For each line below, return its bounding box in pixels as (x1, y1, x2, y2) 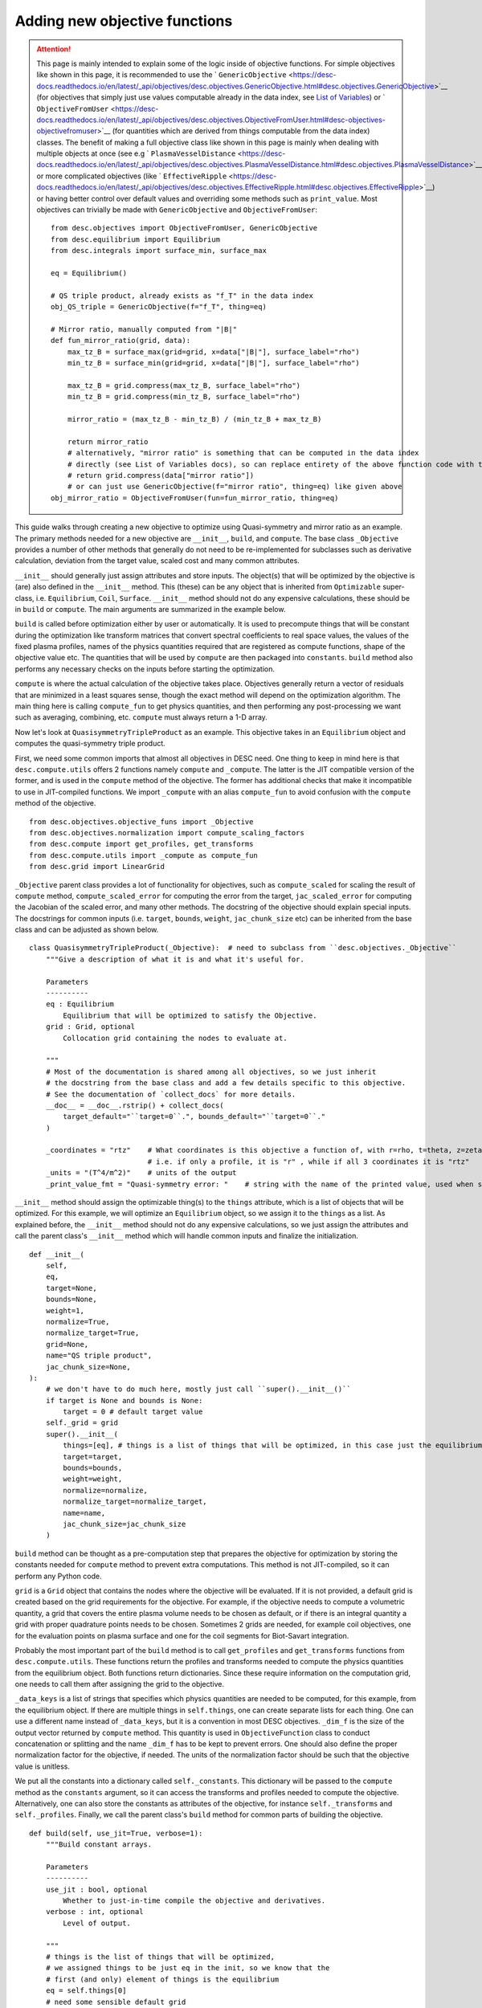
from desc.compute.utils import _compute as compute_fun (29, 851, 259, 859)
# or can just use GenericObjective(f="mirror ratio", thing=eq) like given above (67, 482, 402, 492)
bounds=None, (45, 1295, 97, 1304)
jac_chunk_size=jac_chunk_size (63, 1519, 186, 1528)
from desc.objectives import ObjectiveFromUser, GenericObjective (51, 223, 318, 233)
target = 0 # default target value (63, 1407, 203, 1417)
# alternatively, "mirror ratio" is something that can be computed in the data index (67, 448, 419, 458)
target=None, (45, 1284, 97, 1292)
